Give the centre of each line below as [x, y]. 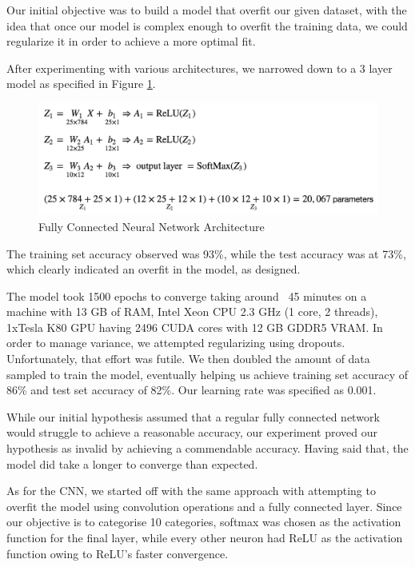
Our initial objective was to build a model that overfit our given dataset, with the [207, 10]
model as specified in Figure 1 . [81, 84]
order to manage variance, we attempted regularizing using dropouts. [176, 343]
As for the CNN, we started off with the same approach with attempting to [191, 491]
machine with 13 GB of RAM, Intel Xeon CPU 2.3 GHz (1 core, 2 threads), [192, 311]
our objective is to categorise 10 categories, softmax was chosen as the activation [204, 522]
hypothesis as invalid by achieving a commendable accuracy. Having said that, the [207, 448]
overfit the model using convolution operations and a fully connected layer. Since [204, 506]
